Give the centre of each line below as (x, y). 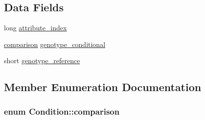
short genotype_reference (42, 60)
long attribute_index (35, 28)
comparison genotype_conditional (55, 44)
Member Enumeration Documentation (103, 87)
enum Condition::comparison (62, 111)
